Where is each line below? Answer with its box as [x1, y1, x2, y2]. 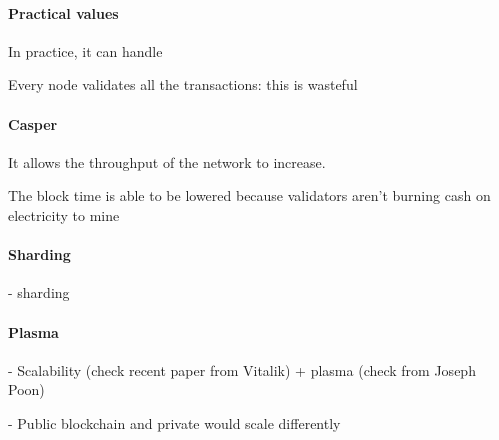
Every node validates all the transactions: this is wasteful [8, 74, 358, 95]
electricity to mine [8, 204, 120, 225]
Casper [8, 113, 58, 134]
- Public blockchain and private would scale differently [8, 412, 341, 433]
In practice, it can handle [8, 40, 163, 61]
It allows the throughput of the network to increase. [8, 151, 326, 172]
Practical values [8, 2, 119, 23]
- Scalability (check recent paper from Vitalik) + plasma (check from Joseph [8, 359, 476, 380]
